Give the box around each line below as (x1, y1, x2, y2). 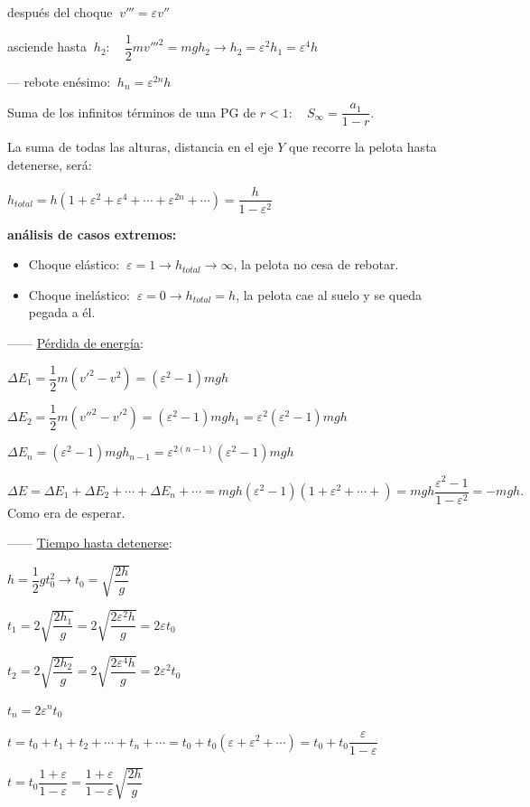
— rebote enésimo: (7, 71, 111, 90)
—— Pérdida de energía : (7, 333, 144, 352)
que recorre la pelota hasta (289, 137, 437, 156)
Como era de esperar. (7, 502, 126, 521)
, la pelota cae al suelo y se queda (236, 285, 422, 304)
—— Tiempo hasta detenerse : (7, 533, 172, 552)
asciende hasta (7, 37, 88, 56)
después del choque (7, 3, 113, 21)
